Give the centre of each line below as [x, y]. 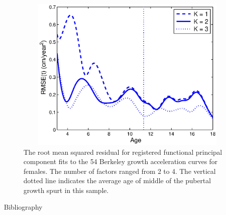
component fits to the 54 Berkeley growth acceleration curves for [121, 161]
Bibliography [23, 206]
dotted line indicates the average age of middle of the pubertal [117, 180]
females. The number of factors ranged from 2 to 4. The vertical [120, 171]
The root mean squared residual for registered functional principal [123, 152]
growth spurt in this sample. [66, 190]
